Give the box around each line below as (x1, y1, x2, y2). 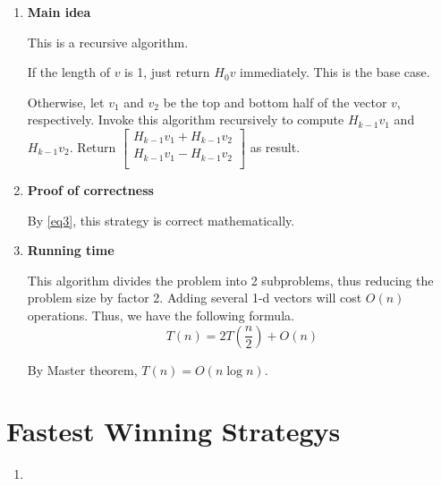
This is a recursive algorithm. (27, 32, 189, 51)
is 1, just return (124, 63, 210, 81)
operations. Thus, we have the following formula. (27, 305, 294, 324)
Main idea (27, 3, 91, 21)
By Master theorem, (27, 360, 138, 379)
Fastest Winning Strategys (6, 413, 341, 449)
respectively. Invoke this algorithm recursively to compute (27, 110, 344, 129)
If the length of (27, 63, 110, 81)
